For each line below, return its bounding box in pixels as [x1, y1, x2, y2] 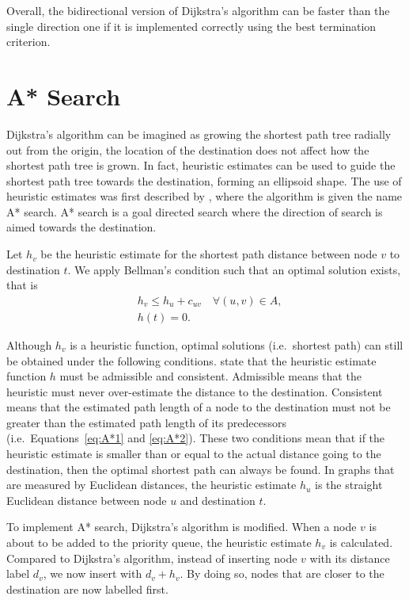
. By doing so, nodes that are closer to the [180, 565, 384, 582]
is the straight [315, 476, 383, 493]
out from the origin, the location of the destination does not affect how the [6, 141, 369, 158]
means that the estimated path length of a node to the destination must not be [6, 399, 391, 415]
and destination [180, 491, 256, 508]
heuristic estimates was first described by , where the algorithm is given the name [6, 188, 403, 204]
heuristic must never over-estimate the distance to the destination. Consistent [6, 383, 383, 399]
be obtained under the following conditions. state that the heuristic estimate [6, 352, 377, 369]
